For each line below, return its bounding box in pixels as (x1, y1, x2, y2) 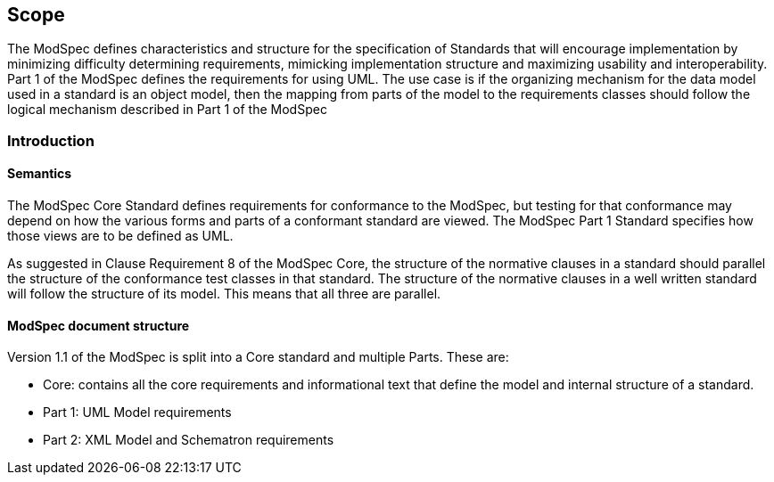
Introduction (7, 131, 95, 150)
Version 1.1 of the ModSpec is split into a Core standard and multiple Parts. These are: (7, 349, 509, 365)
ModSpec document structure (7, 317, 190, 333)
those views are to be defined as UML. (7, 228, 234, 244)
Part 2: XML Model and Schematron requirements (43, 432, 334, 448)
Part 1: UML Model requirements (43, 404, 232, 421)
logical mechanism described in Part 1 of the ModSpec (7, 102, 327, 118)
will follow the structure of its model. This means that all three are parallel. (7, 286, 441, 302)
